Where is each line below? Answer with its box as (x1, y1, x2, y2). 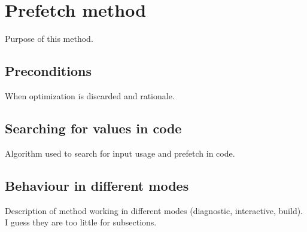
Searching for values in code (5, 118, 182, 137)
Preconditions (5, 62, 92, 80)
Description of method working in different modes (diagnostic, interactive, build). (5, 204, 303, 216)
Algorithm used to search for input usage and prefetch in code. (5, 146, 235, 159)
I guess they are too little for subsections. (5, 216, 157, 228)
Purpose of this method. (5, 32, 93, 45)
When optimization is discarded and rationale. (5, 89, 175, 102)
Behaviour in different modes (5, 176, 189, 194)
